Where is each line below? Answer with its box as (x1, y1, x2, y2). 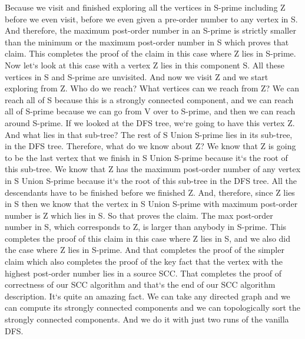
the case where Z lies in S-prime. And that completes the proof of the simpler (5, 243, 284, 256)
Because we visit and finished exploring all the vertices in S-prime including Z (5, 1, 286, 13)
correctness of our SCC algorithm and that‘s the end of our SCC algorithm (5, 278, 276, 291)
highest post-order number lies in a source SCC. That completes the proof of (5, 266, 281, 279)
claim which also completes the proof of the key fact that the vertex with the (5, 255, 283, 268)
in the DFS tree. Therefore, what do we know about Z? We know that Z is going (5, 140, 296, 152)
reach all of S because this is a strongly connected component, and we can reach (5, 93, 294, 106)
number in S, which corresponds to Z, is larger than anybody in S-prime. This (5, 220, 287, 233)
